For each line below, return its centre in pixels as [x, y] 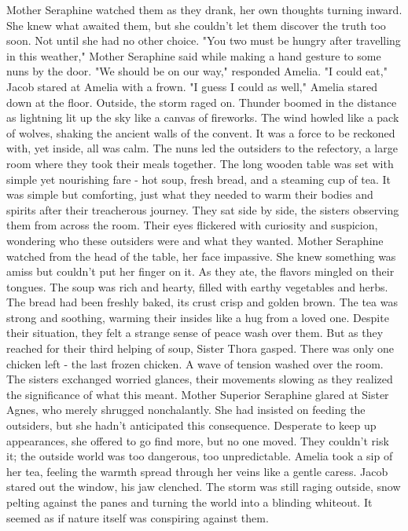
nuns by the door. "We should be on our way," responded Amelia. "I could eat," [197, 71]
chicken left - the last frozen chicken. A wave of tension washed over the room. [195, 363]
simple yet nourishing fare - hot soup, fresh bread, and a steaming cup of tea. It [198, 179]
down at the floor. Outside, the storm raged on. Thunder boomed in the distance [202, 102]
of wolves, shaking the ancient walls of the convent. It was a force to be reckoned [201, 132]
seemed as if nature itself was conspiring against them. [138, 517]
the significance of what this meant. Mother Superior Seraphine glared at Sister [198, 394]
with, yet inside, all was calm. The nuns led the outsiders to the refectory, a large [202, 148]
